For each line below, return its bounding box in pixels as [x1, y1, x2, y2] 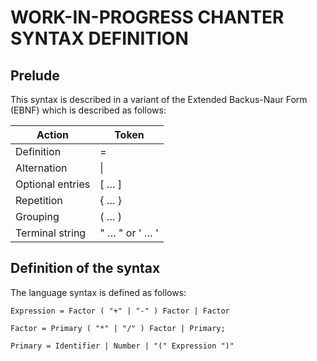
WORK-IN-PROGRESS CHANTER [10, 6, 285, 29]
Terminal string [15, 226, 87, 240]
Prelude [10, 67, 60, 84]
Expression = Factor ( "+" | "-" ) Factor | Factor [10, 306, 230, 316]
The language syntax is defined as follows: [10, 286, 187, 298]
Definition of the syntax [10, 260, 161, 277]
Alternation [15, 161, 68, 175]
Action [36, 128, 70, 141]
